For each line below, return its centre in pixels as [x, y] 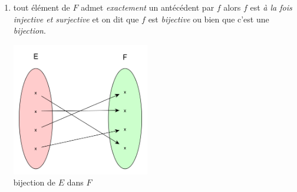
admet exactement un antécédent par [148, 7]
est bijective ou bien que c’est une [209, 19]
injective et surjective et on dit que [76, 19]
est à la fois [271, 7]
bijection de [34, 182]
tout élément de [42, 7]
